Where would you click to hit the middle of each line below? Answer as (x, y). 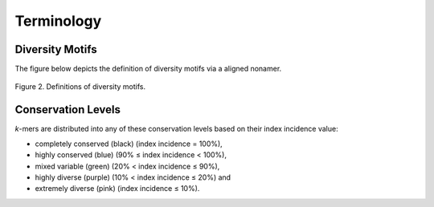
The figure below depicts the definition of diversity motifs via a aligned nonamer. (148, 69)
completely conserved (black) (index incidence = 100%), (129, 144)
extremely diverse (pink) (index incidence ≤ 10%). (117, 189)
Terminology (58, 21)
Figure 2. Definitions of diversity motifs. (80, 87)
